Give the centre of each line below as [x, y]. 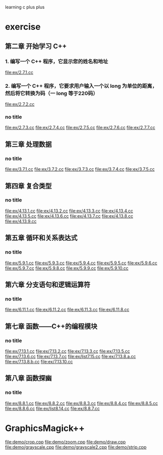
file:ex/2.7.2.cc [20, 104]
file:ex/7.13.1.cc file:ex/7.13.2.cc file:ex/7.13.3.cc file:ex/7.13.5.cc [68, 351]
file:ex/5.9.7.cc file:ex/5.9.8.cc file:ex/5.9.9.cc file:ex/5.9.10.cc [67, 268]
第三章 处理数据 [28, 144]
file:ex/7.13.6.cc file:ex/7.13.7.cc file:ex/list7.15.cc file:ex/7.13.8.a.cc [70, 356]
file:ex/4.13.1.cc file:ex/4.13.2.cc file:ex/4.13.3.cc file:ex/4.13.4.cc [69, 211]
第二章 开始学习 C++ [36, 46]
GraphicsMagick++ [45, 428]
